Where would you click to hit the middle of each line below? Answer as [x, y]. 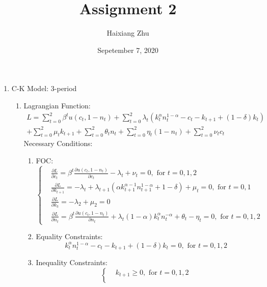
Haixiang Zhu [128, 33]
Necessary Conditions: [58, 143]
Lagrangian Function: [57, 105]
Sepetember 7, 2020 [128, 50]
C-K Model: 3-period [44, 88]
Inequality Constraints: [72, 262]
